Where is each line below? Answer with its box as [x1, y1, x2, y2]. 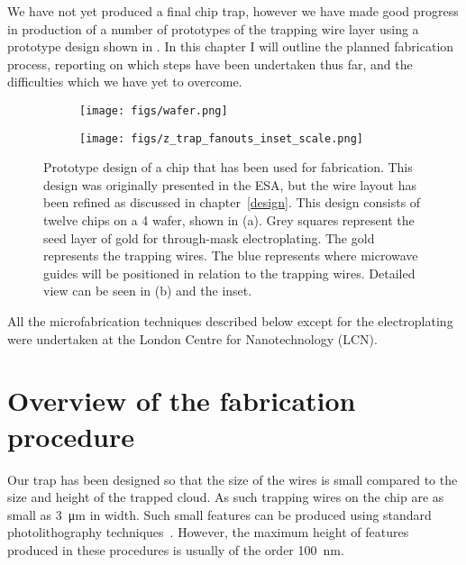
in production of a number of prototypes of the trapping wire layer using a [7, 19, 419, 38]
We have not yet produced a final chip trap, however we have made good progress [7, 2, 459, 20]
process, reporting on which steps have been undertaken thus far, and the [7, 54, 413, 73]
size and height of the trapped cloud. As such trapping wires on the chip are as [7, 488, 444, 506]
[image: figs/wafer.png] [79, 104, 228, 117]
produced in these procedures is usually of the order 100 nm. [7, 540, 344, 559]
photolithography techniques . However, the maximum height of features [7, 523, 409, 542]
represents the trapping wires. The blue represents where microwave [43, 246, 418, 265]
